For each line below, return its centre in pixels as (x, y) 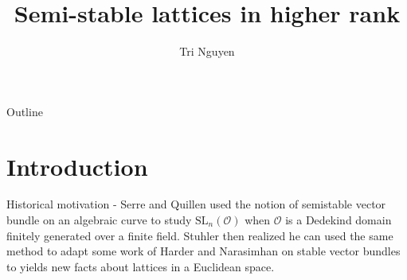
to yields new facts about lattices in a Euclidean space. (141, 266)
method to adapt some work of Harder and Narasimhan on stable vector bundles (203, 251)
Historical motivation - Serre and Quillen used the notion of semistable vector (196, 204)
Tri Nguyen (207, 51)
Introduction (77, 166)
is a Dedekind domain (339, 220)
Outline (25, 111)
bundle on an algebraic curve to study (99, 220)
